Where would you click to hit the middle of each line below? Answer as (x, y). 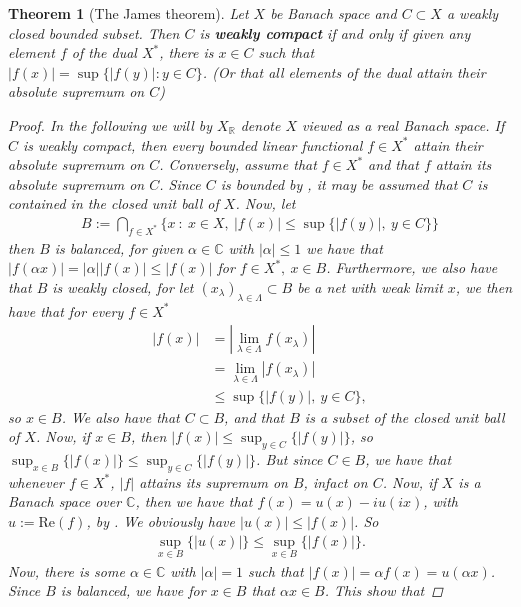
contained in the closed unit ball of (113, 203)
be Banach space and (333, 13)
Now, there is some (66, 570)
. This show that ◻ (383, 590)
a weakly (472, 13)
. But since (289, 459)
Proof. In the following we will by (110, 124)
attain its (463, 164)
